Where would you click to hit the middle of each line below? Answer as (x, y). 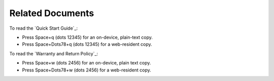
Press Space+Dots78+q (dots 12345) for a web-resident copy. (87, 44)
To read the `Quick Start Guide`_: (44, 28)
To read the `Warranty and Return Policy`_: (54, 53)
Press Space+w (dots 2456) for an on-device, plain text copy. (87, 63)
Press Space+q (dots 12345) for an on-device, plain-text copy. (88, 37)
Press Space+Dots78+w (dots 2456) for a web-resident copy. (87, 70)
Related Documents (52, 13)
